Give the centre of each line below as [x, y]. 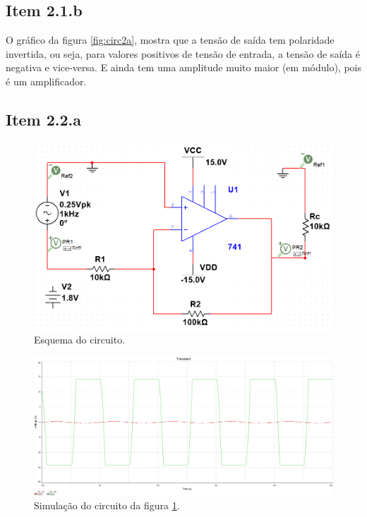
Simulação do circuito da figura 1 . [107, 505]
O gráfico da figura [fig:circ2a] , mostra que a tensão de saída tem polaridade [170, 40]
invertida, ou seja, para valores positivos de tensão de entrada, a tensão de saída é [183, 53]
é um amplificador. [46, 81]
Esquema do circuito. [80, 340]
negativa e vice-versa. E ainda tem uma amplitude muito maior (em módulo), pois [184, 67]
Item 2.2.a [44, 119]
